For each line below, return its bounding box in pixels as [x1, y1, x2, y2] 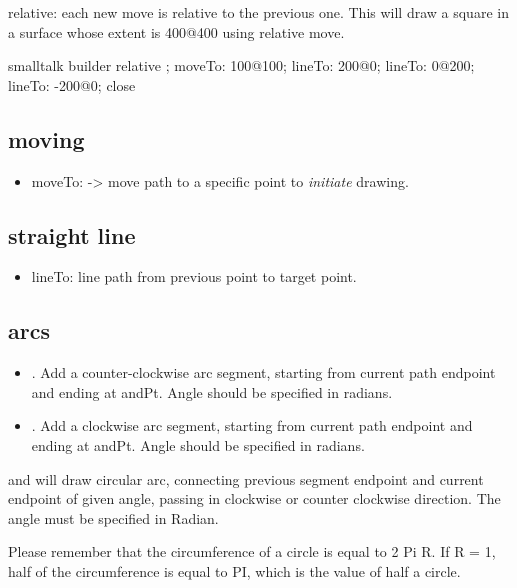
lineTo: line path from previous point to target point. [31, 266, 357, 287]
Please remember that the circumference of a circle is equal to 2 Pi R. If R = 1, [8, 541, 496, 562]
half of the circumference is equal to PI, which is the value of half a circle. [8, 560, 461, 581]
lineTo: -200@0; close [8, 74, 136, 95]
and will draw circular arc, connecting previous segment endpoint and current [8, 468, 484, 489]
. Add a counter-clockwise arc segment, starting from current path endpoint [31, 362, 496, 383]
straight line [8, 219, 136, 250]
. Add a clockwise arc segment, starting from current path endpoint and [31, 415, 473, 436]
